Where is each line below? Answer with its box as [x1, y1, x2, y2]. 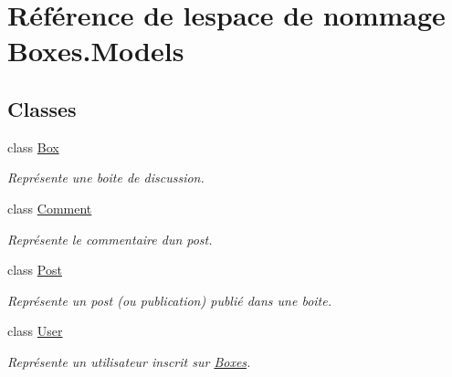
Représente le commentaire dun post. [7, 229, 213, 248]
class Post [7, 260, 62, 279]
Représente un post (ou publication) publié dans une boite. [7, 290, 331, 309]
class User [7, 321, 63, 340]
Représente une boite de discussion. [7, 168, 205, 187]
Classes [7, 94, 77, 122]
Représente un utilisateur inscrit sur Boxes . [7, 351, 251, 371]
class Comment [7, 198, 92, 217]
